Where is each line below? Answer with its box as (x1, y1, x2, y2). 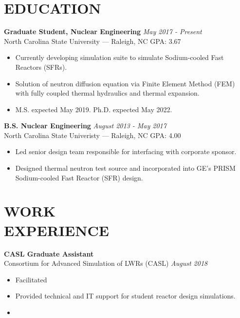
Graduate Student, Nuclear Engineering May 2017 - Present (4, 26, 202, 37)
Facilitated (15, 274, 47, 284)
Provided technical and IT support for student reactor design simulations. (15, 291, 236, 301)
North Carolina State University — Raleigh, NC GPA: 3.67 (4, 36, 181, 46)
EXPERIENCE (4, 220, 109, 240)
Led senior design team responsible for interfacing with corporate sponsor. (15, 146, 237, 157)
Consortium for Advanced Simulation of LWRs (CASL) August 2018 (4, 258, 208, 268)
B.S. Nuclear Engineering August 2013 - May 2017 (4, 120, 166, 131)
